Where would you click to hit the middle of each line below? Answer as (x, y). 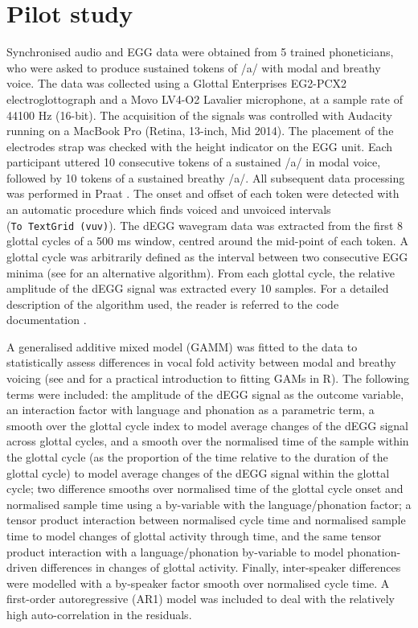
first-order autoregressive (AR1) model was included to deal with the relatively (201, 599)
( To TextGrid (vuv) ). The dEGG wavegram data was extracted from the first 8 (205, 225)
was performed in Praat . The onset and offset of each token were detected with (203, 193)
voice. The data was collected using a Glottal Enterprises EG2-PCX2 (177, 83)
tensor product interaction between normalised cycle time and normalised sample (206, 520)
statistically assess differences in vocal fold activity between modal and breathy (201, 362)
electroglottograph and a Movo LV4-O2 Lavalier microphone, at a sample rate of (205, 99)
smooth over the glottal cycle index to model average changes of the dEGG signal (207, 425)
